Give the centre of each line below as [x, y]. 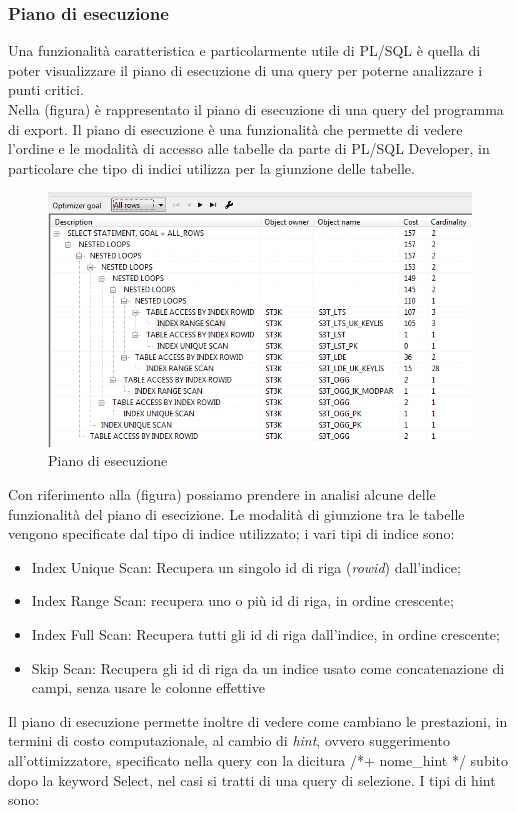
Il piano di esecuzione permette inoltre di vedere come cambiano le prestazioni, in [258, 720]
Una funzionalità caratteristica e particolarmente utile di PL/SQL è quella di [244, 50]
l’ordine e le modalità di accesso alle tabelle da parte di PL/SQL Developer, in [249, 148]
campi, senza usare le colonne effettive [148, 687]
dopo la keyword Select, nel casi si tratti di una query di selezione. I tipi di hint [252, 779]
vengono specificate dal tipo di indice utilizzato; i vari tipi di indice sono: [231, 533]
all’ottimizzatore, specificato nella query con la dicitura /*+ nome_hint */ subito [258, 760]
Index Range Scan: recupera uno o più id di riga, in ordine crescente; [242, 600]
